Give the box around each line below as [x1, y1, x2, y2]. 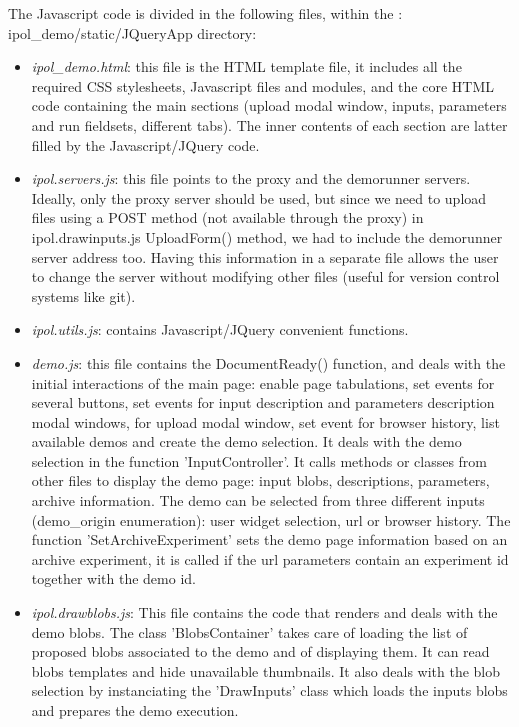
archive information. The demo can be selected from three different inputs [31, 490, 485, 511]
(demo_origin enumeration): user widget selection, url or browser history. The [31, 509, 511, 530]
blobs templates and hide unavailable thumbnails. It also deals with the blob [31, 660, 501, 681]
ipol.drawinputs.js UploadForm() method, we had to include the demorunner [31, 226, 503, 247]
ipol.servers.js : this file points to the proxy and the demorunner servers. [31, 168, 471, 189]
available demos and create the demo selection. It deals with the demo [31, 431, 462, 452]
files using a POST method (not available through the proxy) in [31, 207, 424, 228]
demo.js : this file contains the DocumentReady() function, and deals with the [31, 352, 506, 373]
